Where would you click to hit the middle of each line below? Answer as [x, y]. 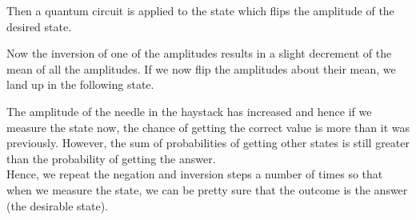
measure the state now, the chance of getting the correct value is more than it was [208, 127]
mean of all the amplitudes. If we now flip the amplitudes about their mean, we [201, 68]
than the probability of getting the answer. [111, 158]
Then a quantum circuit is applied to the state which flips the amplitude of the [200, 10]
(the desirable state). [57, 205]
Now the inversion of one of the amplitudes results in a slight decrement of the [199, 53]
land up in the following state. [80, 84]
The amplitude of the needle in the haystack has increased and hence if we [189, 111]
